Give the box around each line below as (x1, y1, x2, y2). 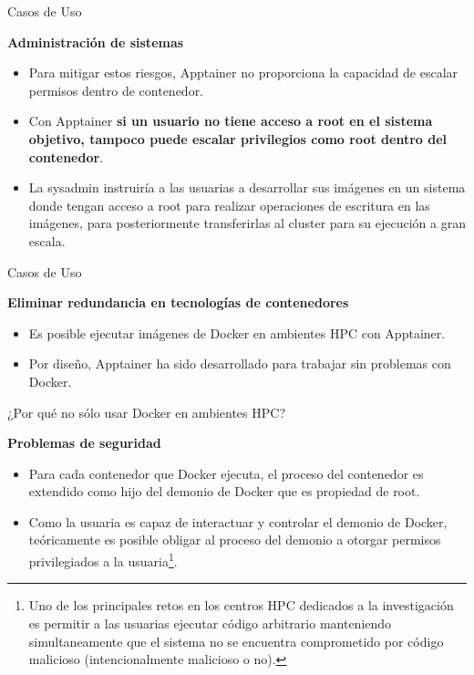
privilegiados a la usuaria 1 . (28, 549, 178, 570)
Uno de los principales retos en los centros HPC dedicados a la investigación (28, 596, 454, 615)
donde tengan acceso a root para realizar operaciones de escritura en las (28, 195, 430, 214)
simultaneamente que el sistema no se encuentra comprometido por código (28, 631, 444, 650)
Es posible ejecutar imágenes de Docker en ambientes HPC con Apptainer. (28, 323, 446, 342)
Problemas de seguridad (7, 433, 161, 452)
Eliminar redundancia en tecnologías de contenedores (7, 293, 349, 312)
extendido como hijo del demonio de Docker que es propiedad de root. (28, 482, 420, 501)
